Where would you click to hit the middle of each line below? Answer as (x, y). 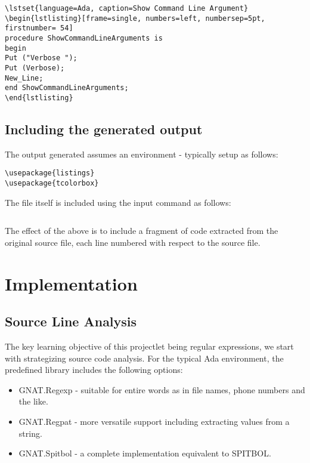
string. (30, 433)
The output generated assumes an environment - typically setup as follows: (142, 154)
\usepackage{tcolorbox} (52, 183)
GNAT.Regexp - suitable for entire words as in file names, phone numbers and (162, 389)
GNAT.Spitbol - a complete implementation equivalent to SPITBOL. (145, 453)
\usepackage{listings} (50, 173)
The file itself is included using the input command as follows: (118, 202)
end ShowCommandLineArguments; (67, 88)
